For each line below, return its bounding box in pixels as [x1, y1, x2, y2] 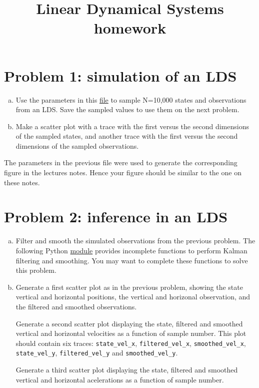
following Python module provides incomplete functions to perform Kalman [15, 245, 247, 255]
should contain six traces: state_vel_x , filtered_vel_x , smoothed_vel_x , [15, 337, 246, 348]
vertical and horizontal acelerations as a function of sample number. [15, 374, 224, 384]
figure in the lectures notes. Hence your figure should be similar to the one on [4, 167, 241, 178]
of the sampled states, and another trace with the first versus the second [15, 131, 238, 141]
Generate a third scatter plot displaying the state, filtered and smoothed [15, 364, 238, 375]
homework [93, 18, 166, 38]
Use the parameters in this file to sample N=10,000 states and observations [15, 94, 246, 105]
